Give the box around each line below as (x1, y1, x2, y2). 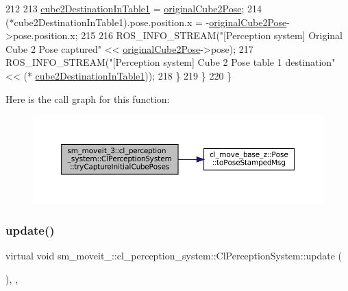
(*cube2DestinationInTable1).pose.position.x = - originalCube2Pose (5, 14, 287, 29)
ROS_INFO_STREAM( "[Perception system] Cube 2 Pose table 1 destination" (5, 55, 336, 69)
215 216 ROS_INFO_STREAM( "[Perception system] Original (81, 28, 343, 43)
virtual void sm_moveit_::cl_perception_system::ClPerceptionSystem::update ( (5, 248, 343, 263)
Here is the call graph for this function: (5, 91, 170, 106)
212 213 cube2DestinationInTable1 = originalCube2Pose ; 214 (5, 1, 262, 15)
